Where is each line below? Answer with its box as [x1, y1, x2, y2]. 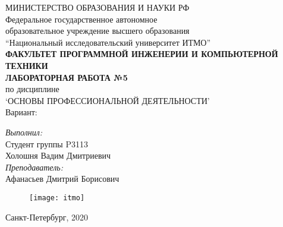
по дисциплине [5, 83, 59, 95]
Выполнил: [5, 125, 43, 138]
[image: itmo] [29, 193, 85, 202]
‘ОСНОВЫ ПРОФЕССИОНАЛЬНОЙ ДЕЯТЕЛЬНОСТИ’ [5, 94, 210, 106]
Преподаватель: [5, 160, 63, 173]
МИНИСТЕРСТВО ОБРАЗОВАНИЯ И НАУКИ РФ [5, 1, 190, 13]
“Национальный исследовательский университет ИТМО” [5, 36, 211, 48]
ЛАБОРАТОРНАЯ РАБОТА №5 [5, 71, 128, 83]
